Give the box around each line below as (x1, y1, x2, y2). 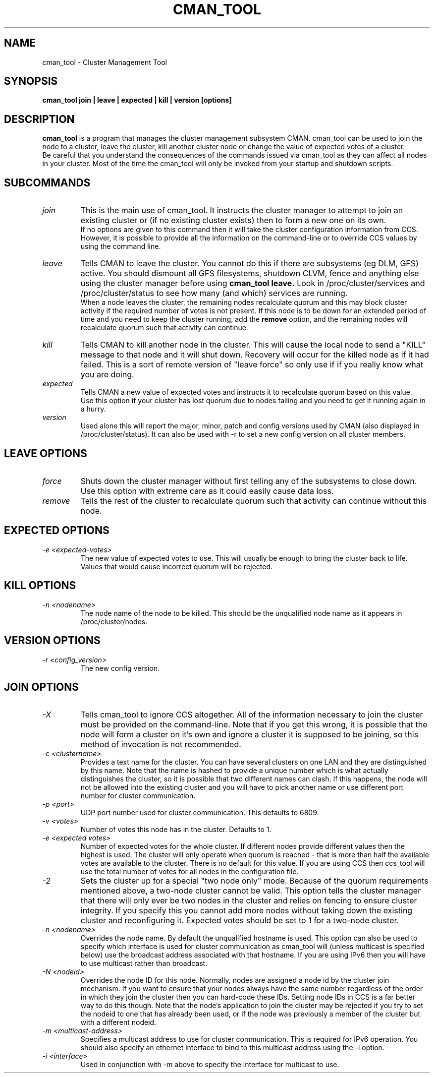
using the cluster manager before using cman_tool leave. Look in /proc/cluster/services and (80, 278, 425, 289)
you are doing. (80, 369, 134, 380)
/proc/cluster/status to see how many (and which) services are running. (80, 288, 348, 299)
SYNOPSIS (4, 75, 58, 88)
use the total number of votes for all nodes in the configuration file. (80, 867, 299, 876)
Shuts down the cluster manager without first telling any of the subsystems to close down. (80, 476, 417, 486)
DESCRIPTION (4, 113, 75, 125)
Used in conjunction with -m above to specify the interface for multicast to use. (80, 1060, 339, 1069)
